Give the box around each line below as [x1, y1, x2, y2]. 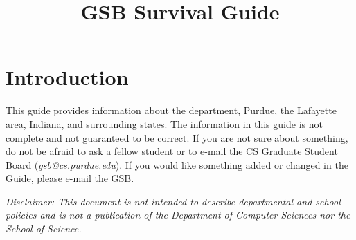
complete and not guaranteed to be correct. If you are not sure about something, [6, 130, 348, 145]
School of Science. [6, 221, 82, 236]
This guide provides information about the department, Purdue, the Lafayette [6, 103, 337, 118]
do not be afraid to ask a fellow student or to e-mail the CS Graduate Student [6, 144, 338, 158]
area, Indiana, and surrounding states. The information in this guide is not [6, 116, 323, 131]
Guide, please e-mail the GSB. [6, 171, 134, 185]
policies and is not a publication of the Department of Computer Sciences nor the [6, 207, 350, 222]
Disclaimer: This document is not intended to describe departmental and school [6, 194, 341, 208]
